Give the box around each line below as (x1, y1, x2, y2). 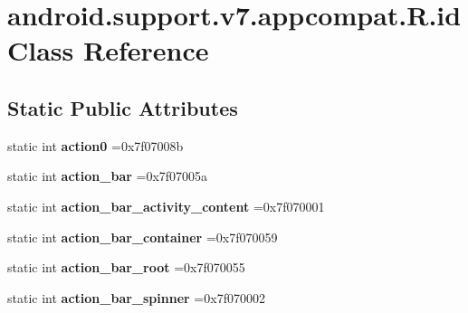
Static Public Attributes (7, 93, 238, 121)
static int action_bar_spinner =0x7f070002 (7, 288, 265, 307)
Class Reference (7, 32, 209, 69)
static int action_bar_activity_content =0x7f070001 (7, 196, 325, 215)
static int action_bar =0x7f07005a (7, 166, 208, 185)
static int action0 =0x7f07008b (7, 136, 184, 155)
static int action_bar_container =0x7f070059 (7, 227, 278, 246)
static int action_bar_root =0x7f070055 (7, 258, 245, 277)
